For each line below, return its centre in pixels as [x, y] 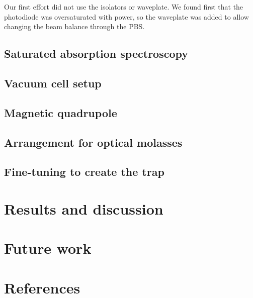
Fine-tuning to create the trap [84, 172]
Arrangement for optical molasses [93, 142]
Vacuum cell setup [53, 83]
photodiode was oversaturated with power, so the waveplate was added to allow [126, 16]
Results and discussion [84, 208]
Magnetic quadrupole [61, 112]
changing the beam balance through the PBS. [74, 26]
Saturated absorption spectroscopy [96, 54]
